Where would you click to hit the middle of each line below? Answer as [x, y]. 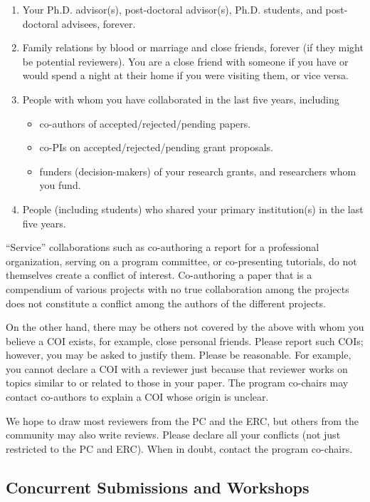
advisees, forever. [99, 23]
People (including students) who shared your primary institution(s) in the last [193, 209]
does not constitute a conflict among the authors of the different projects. [166, 303]
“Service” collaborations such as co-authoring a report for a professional [163, 247]
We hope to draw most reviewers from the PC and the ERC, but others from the [183, 420]
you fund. [60, 185]
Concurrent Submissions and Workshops [158, 487]
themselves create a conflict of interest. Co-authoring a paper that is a [159, 275]
